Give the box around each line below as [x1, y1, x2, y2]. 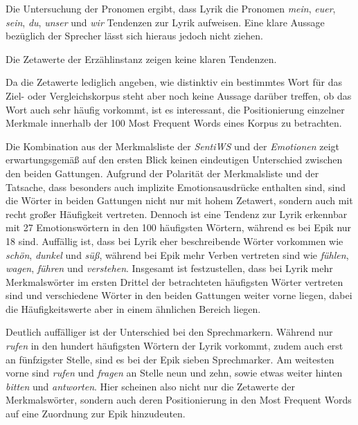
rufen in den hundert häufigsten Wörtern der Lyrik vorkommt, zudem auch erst [6, 338, 343, 353]
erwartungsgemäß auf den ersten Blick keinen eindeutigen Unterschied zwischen [6, 152, 343, 167]
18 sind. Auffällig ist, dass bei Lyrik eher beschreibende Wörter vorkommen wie [6, 233, 343, 248]
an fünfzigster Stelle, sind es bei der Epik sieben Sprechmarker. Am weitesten [6, 352, 334, 366]
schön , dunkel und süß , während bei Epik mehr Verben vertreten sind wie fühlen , [6, 247, 349, 262]
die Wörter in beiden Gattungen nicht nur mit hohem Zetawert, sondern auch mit [6, 193, 353, 208]
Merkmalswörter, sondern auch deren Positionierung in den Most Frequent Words [6, 392, 352, 407]
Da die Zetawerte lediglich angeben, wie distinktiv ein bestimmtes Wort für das [6, 75, 342, 89]
